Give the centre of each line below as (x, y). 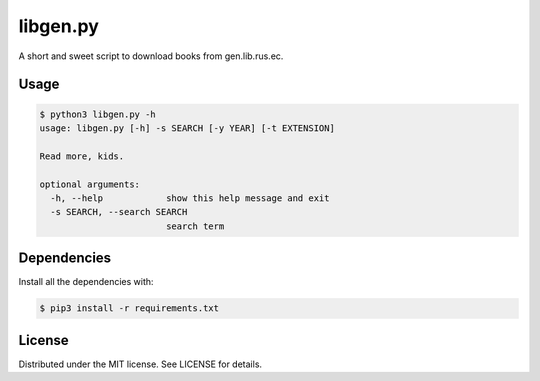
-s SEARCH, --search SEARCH (119, 212)
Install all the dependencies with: (86, 282)
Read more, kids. (82, 156)
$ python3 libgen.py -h (98, 114)
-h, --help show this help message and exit (190, 198)
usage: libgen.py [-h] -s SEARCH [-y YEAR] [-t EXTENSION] (187, 128)
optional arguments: (89, 184)
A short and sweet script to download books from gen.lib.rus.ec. (151, 56)
